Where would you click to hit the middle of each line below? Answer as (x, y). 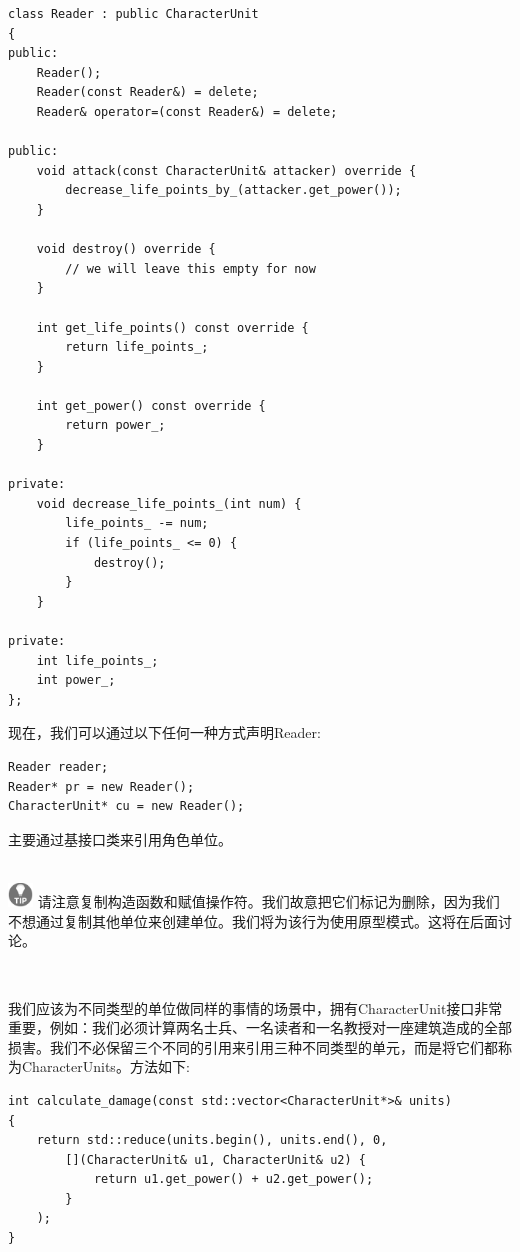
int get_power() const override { (151, 405)
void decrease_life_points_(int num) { (169, 503)
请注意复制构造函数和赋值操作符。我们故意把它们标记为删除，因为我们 (268, 901)
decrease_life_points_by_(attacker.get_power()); (233, 190)
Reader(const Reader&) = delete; (147, 92)
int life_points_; (97, 660)
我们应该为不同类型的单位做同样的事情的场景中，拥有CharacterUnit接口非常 (255, 1007)
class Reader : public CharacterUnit (133, 14)
